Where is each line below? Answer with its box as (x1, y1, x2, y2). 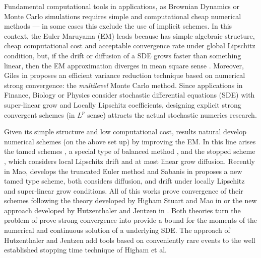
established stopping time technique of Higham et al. (4, 244, 167, 255)
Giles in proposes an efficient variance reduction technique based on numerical (4, 70, 245, 80)
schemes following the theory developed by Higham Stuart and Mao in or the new (4, 195, 257, 206)
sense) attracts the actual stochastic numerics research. (87, 109, 257, 120)
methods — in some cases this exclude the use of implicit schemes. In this (4, 21, 232, 31)
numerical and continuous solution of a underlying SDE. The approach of (4, 225, 230, 235)
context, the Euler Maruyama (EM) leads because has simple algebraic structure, (4, 30, 255, 41)
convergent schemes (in (4, 109, 75, 120)
